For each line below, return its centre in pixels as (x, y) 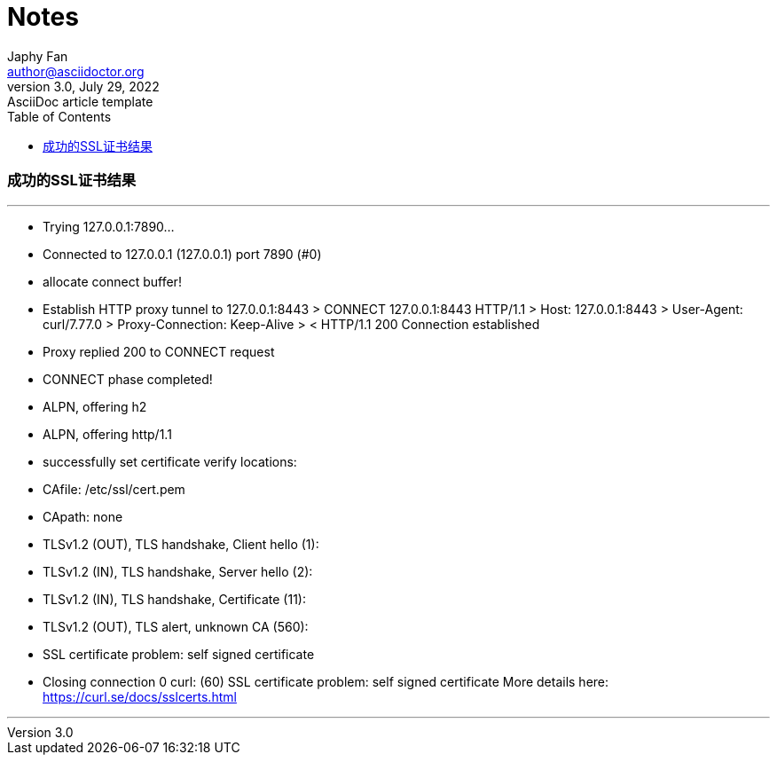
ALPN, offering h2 (95, 406)
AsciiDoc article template (80, 101)
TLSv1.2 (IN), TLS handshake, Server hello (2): (178, 571)
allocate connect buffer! (112, 281)
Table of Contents (59, 116)
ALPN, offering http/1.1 (107, 434)
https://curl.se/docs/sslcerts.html (140, 696)
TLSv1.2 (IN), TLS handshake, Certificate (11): (174, 599)
